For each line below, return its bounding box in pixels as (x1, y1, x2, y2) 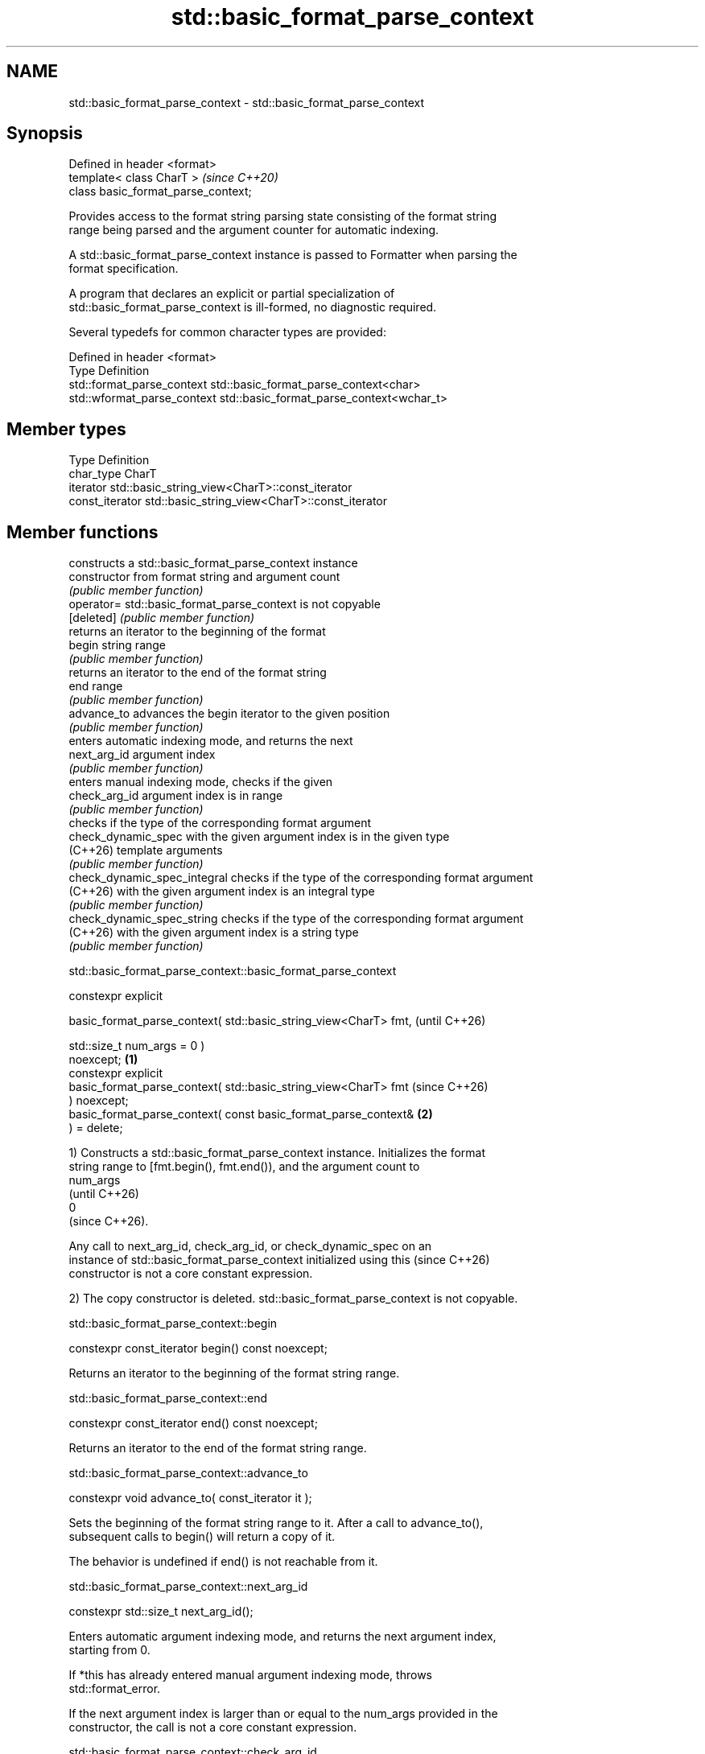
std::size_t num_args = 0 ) (68, 1039, 205, 1053)
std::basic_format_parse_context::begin (68, 1316, 278, 1331)
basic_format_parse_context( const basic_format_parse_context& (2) (68, 1107, 433, 1122)
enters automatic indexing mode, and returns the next (68, 734, 353, 748)
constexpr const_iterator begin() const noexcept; (68, 1341, 328, 1356)
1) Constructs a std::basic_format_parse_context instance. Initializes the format (68, 1146, 486, 1160)
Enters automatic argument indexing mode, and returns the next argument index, (68, 1629, 497, 1644)
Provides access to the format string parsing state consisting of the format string (68, 209, 497, 224)
